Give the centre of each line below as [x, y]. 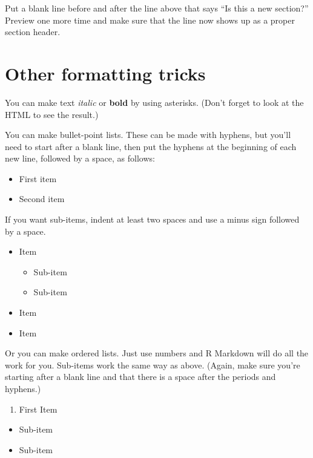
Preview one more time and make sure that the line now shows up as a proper [150, 20]
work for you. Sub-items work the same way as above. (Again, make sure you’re [153, 365]
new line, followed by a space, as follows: [80, 158]
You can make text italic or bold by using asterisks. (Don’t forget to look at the [154, 102]
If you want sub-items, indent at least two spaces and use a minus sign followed [152, 219]
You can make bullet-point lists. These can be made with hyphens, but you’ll [148, 135]
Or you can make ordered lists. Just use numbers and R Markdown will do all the [157, 353]
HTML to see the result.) [52, 114]
